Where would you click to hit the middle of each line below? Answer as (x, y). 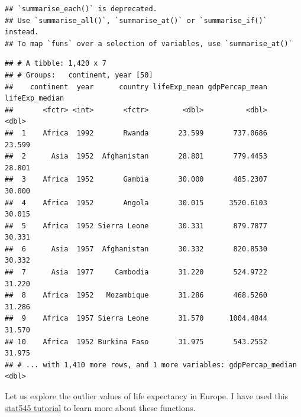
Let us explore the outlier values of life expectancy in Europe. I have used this (147, 396)
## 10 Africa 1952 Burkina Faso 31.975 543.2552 (136, 342)
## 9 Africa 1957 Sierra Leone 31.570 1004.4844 (136, 319)
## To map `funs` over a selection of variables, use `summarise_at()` (149, 43)
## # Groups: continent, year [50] (79, 75)
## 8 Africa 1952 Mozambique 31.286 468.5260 (136, 295)
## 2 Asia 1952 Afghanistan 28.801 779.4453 (136, 156)
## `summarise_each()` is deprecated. (81, 9)
